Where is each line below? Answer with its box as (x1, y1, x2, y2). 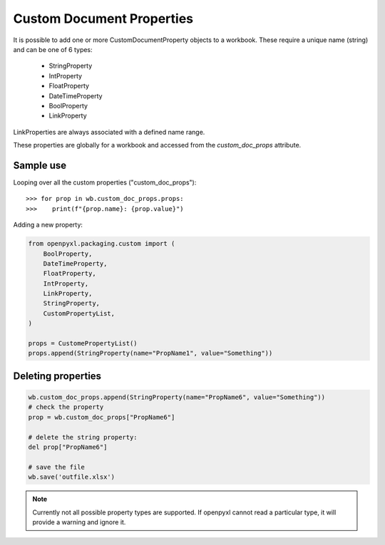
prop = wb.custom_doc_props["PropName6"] (28, 413, 175, 421)
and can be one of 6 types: (13, 45, 93, 53)
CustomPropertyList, (43, 309, 115, 317)
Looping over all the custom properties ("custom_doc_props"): (13, 178, 197, 187)
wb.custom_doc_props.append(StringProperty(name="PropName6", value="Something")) (28, 393, 326, 402)
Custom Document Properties (13, 11, 194, 26)
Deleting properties (13, 370, 102, 382)
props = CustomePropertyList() (28, 339, 138, 348)
